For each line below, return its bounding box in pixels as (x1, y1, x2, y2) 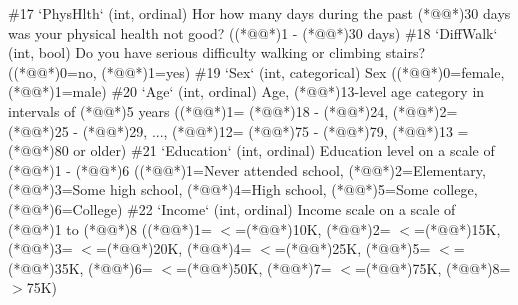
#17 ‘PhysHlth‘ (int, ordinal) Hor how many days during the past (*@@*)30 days (8, 3, 511, 23)
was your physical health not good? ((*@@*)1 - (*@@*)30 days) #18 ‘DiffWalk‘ (8, 22, 498, 43)
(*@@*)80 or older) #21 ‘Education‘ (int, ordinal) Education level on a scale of (8, 140, 495, 161)
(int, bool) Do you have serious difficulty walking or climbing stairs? (8, 42, 426, 63)
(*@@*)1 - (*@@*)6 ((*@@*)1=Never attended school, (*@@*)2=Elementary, (8, 159, 486, 180)
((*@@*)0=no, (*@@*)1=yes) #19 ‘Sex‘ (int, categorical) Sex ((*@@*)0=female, (8, 61, 505, 82)
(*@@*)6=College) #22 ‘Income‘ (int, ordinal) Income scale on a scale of (8, 198, 456, 219)
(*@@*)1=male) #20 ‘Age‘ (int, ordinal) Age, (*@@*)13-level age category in (8, 81, 485, 102)
